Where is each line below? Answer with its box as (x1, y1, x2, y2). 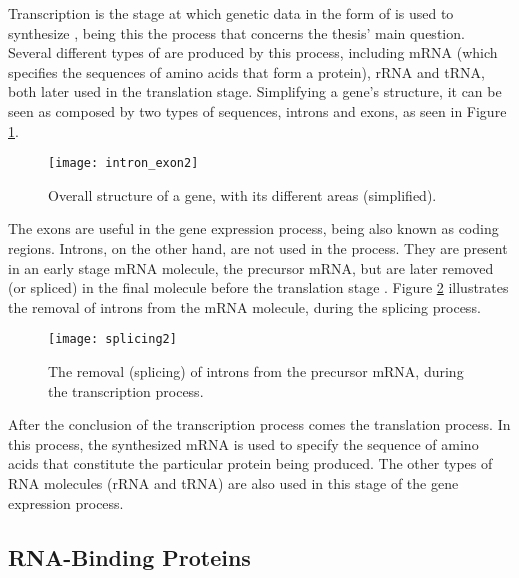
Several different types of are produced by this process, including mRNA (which (8, 42, 498, 63)
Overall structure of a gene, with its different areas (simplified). (48, 184, 437, 205)
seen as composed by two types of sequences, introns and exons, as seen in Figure (8, 100, 507, 121)
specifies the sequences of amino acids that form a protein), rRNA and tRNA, (8, 61, 485, 82)
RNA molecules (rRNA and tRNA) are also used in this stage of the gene (8, 473, 459, 493)
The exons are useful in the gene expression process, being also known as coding (8, 218, 499, 239)
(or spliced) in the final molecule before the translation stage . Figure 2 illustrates (8, 277, 509, 298)
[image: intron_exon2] (48, 156, 199, 171)
